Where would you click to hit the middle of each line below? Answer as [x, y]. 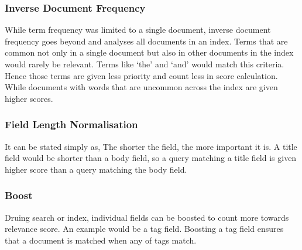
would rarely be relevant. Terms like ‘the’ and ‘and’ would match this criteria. [145, 64]
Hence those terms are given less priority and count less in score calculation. [141, 75]
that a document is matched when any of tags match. [101, 240]
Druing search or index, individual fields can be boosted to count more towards [147, 217]
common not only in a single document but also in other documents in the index [149, 52]
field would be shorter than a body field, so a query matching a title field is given [151, 158]
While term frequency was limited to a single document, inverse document [138, 30]
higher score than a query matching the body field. [96, 169]
